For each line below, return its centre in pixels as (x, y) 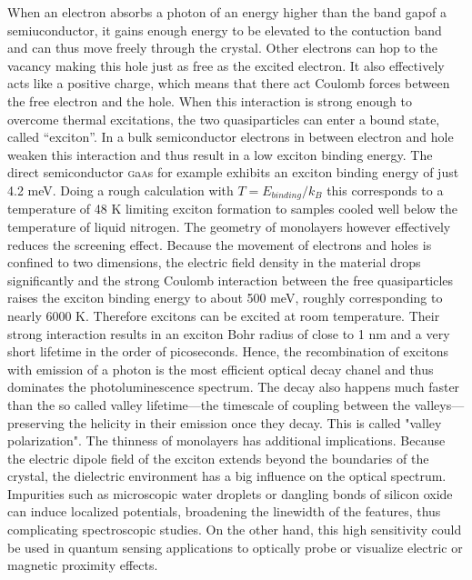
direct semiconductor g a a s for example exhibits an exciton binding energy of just (233, 172)
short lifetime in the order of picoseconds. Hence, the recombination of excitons (228, 351)
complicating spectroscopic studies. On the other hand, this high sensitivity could (235, 530)
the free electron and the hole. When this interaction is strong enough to (210, 100)
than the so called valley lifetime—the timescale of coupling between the (209, 404)
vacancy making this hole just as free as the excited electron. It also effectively (226, 65)
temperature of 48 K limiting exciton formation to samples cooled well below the (232, 209)
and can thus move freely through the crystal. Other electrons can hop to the (222, 48)
